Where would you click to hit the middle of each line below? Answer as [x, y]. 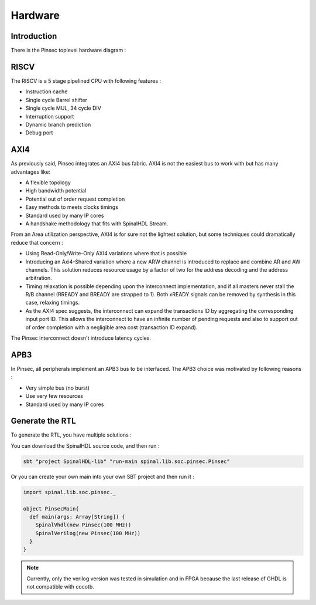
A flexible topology [48, 182]
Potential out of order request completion [75, 199]
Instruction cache [47, 92]
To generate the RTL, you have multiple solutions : [71, 435]
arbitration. [39, 278]
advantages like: [31, 172]
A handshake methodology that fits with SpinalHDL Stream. [97, 224]
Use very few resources [54, 396]
